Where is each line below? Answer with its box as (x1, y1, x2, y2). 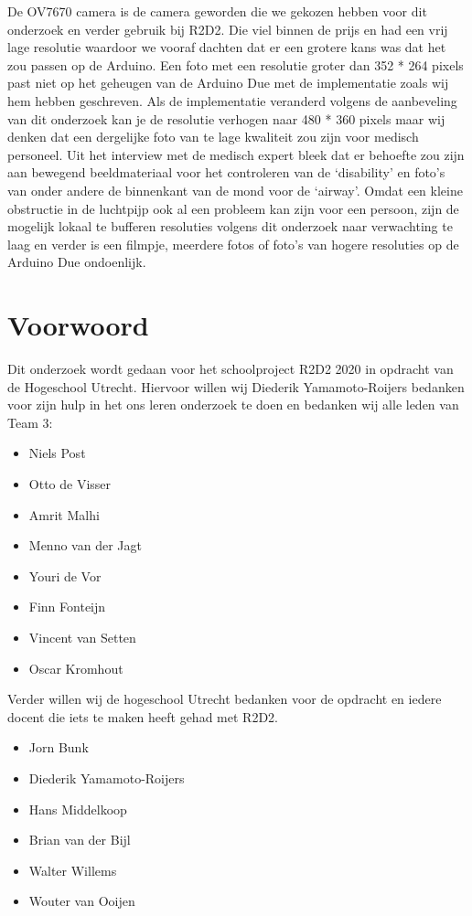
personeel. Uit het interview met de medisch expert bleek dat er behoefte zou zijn (7, 144, 465, 164)
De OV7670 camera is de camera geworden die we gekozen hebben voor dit (7, 2, 427, 20)
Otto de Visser (28, 474, 112, 493)
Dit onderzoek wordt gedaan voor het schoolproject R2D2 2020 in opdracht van (7, 359, 454, 378)
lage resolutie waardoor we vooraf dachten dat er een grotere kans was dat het (7, 37, 446, 57)
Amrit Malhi (28, 505, 100, 524)
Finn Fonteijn (28, 597, 106, 616)
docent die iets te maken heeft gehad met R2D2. (7, 707, 278, 726)
